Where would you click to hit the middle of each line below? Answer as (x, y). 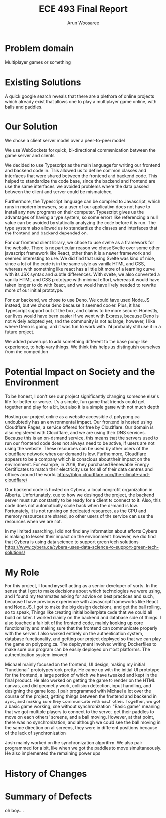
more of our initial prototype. (34, 290)
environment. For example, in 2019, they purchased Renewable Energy (77, 464)
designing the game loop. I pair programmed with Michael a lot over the (78, 691)
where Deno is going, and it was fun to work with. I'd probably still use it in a (83, 326)
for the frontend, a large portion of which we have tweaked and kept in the (81, 675)
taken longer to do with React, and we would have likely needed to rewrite (81, 285)
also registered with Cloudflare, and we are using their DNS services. (76, 432)
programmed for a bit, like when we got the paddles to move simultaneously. (83, 748)
